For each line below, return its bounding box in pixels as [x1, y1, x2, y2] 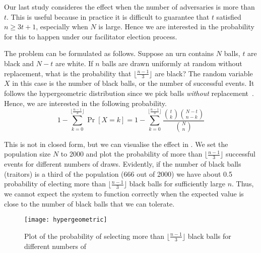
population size [4, 148, 51, 159]
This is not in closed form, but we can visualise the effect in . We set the [4, 138, 228, 149]
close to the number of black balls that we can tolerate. [4, 198, 175, 209]
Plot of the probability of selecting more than [24, 230, 165, 241]
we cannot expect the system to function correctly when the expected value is [4, 188, 244, 199]
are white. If [55, 58, 93, 68]
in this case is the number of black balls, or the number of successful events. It [12, 78, 254, 88]
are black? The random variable [155, 68, 253, 78]
